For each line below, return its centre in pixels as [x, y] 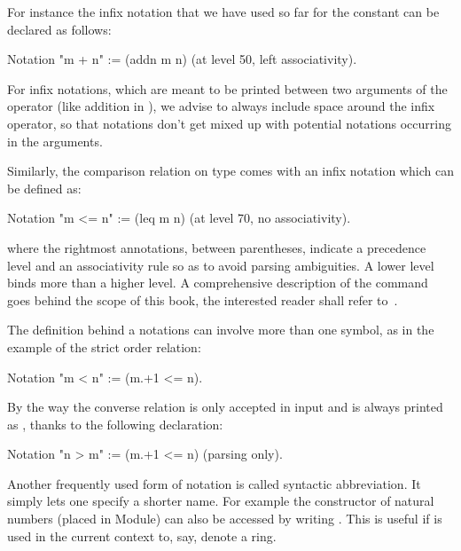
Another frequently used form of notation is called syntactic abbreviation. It [214, 483]
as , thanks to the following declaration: [115, 424]
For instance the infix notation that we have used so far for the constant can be [223, 12]
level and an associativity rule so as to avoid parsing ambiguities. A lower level [221, 265]
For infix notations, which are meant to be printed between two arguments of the [227, 88]
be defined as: [44, 188]
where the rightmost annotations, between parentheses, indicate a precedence [217, 247]
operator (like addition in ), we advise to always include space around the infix [221, 106]
